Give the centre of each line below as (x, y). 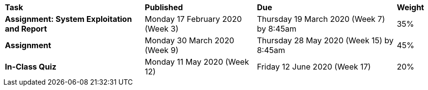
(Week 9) (162, 50)
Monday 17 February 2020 (193, 19)
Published (164, 7)
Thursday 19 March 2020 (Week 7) (321, 19)
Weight (410, 7)
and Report (26, 29)
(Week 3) (162, 29)
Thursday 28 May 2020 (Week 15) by (325, 40)
